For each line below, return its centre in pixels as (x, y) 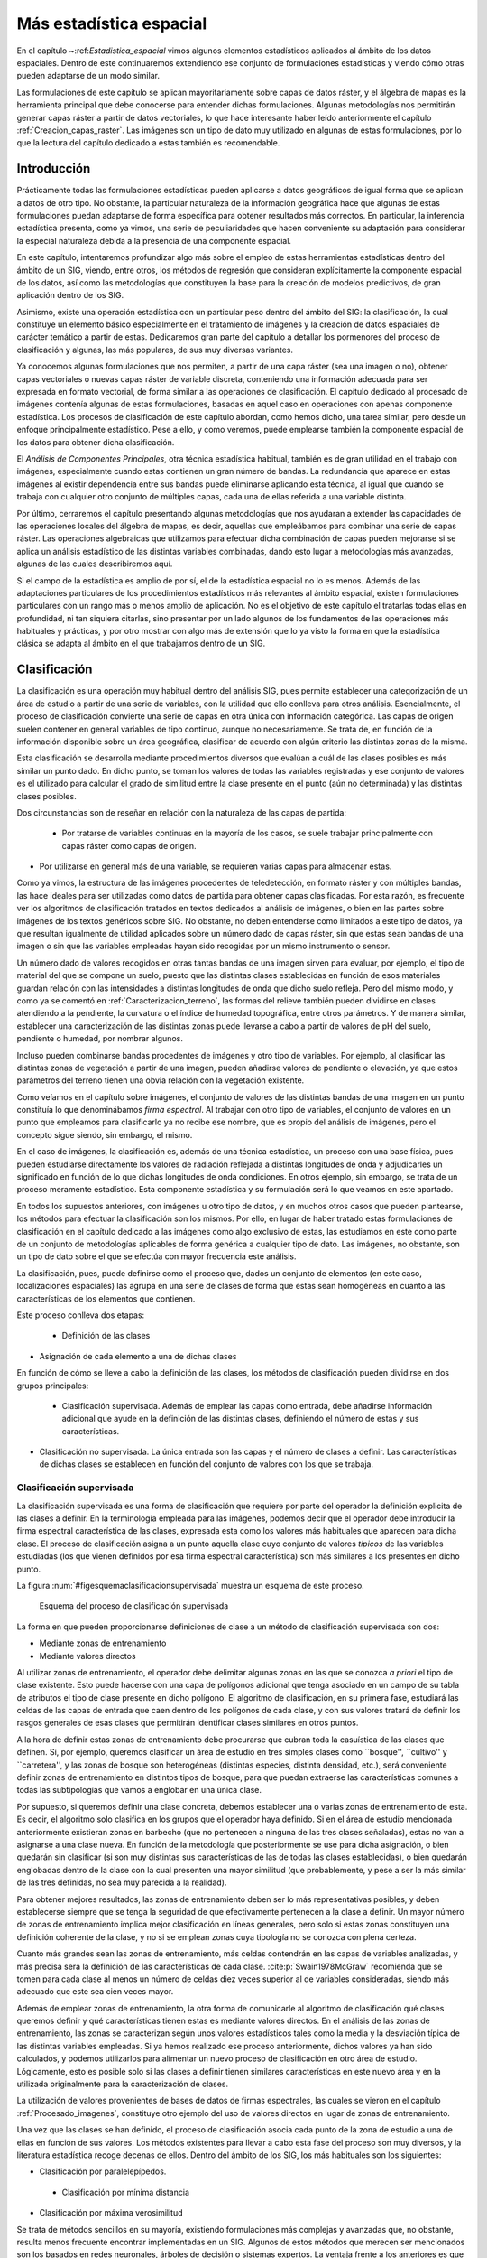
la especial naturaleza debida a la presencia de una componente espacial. (154, 240)
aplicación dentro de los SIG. (70, 295)
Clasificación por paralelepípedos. (103, 2171)
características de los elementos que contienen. (106, 1298)
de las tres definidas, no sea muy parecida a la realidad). (122, 1882)
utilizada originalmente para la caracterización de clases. (123, 2084)
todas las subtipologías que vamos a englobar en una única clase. (139, 1790)
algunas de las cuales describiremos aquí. (95, 564)
